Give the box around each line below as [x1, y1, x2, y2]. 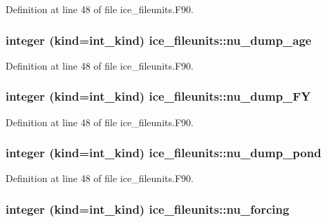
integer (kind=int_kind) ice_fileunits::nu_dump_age [6, 31, 312, 48]
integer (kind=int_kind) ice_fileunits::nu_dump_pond [6, 144, 321, 161]
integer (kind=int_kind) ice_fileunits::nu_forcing [6, 200, 290, 217]
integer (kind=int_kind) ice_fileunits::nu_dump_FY [6, 88, 311, 105]
